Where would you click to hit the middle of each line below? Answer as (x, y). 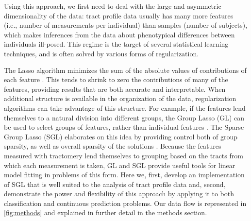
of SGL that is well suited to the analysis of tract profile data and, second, (115, 184)
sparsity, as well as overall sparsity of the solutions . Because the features (113, 146)
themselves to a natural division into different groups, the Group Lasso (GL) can (124, 117)
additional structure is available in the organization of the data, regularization (120, 98)
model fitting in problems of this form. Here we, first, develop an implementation (124, 175)
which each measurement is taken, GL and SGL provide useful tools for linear (120, 165)
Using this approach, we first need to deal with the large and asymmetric (113, 6)
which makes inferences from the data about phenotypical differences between (119, 34)
